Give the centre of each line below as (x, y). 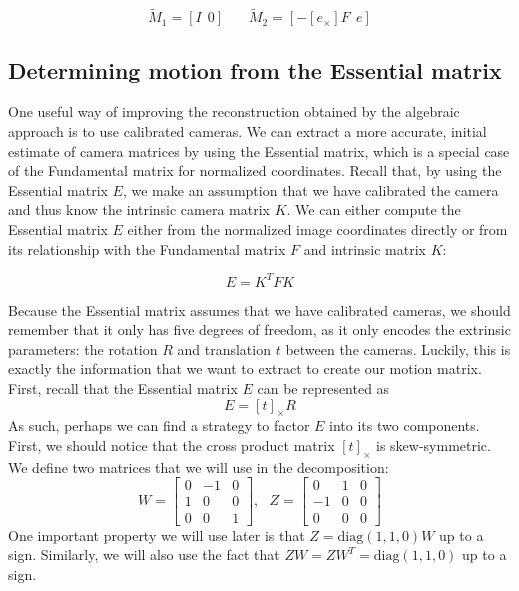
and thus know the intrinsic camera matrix (139, 209)
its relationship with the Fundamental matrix (147, 248)
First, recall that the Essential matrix (123, 388)
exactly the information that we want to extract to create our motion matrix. (245, 368)
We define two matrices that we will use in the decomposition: (198, 466)
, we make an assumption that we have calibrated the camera (310, 189)
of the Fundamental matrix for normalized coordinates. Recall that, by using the (255, 170)
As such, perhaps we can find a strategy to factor (159, 425)
